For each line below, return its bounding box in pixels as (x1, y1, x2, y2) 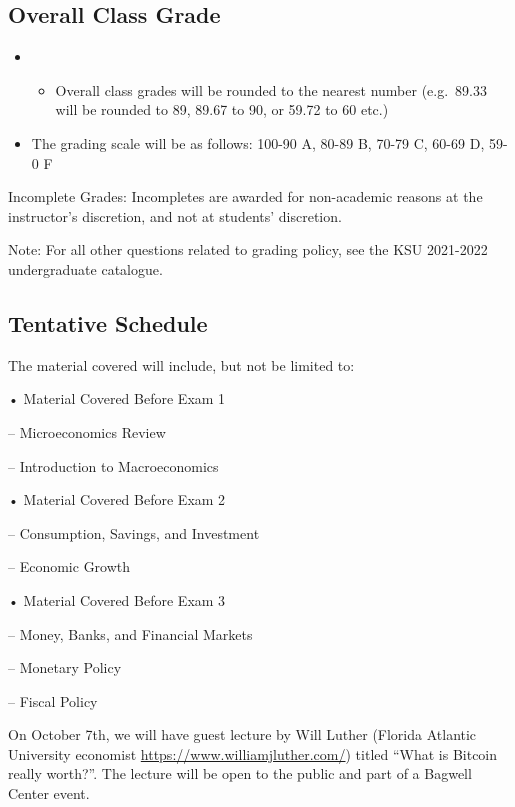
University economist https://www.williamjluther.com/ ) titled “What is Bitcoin (8, 743, 498, 764)
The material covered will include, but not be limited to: (8, 354, 355, 375)
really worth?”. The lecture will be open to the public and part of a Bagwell (8, 763, 472, 784)
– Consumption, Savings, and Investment (8, 522, 260, 543)
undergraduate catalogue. (8, 258, 163, 279)
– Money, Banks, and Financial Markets (8, 623, 253, 644)
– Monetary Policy (8, 657, 122, 678)
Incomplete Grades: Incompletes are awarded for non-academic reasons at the (8, 186, 483, 207)
